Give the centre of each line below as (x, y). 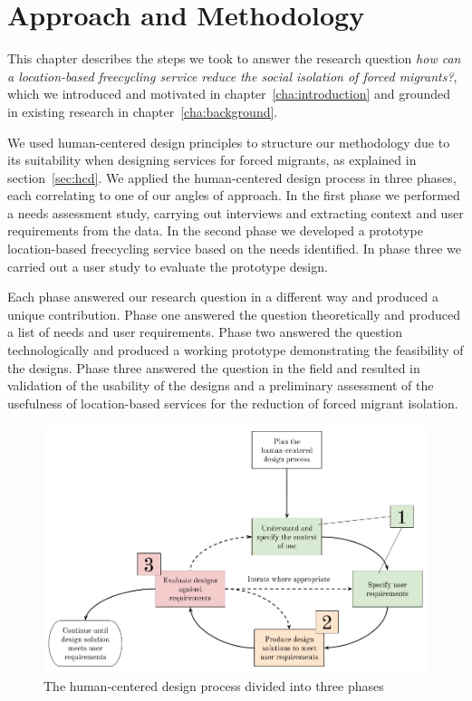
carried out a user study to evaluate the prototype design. (168, 266)
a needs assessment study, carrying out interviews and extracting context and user (236, 212)
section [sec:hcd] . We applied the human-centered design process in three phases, (232, 177)
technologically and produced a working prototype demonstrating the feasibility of (236, 350)
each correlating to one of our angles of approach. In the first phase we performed (234, 195)
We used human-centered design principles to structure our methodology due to (229, 142)
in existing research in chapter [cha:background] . (143, 111)
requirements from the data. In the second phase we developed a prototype (215, 230)
